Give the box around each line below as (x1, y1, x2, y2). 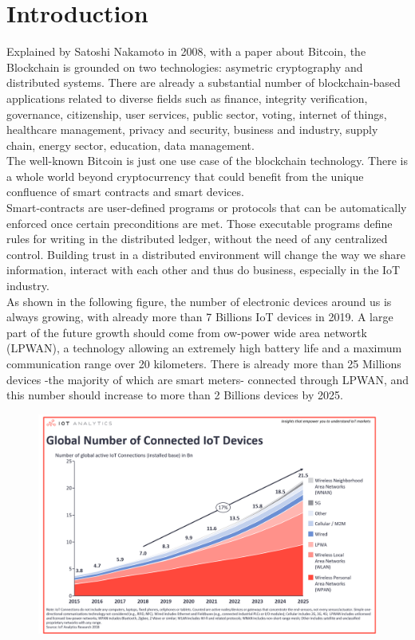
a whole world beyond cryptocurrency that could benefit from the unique (6, 167, 364, 184)
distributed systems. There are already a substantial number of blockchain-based (6, 74, 401, 91)
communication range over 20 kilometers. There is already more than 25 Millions (6, 355, 401, 371)
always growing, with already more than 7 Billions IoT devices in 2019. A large (6, 308, 393, 325)
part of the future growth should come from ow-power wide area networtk (6, 324, 367, 340)
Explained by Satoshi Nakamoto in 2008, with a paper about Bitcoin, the (6, 43, 366, 60)
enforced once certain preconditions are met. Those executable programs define (6, 214, 393, 231)
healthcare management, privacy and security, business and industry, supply (6, 121, 378, 138)
